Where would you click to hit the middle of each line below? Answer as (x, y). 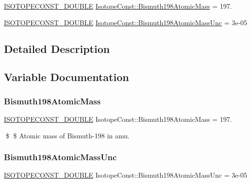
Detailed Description (57, 48)
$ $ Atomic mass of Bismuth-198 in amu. (67, 135)
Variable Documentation (67, 77)
